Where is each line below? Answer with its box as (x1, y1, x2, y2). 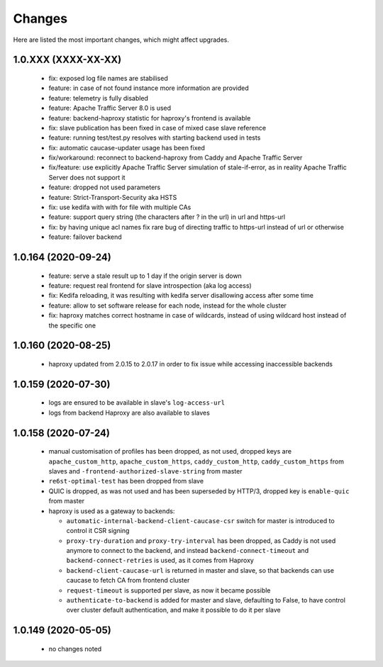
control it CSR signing (66, 527, 130, 535)
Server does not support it (48, 173, 126, 181)
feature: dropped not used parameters (48, 183, 161, 191)
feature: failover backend (48, 232, 122, 241)
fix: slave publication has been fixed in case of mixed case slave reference (48, 123, 266, 132)
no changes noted (48, 644, 102, 653)
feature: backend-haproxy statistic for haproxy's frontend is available (48, 113, 251, 122)
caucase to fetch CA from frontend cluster (66, 576, 190, 585)
